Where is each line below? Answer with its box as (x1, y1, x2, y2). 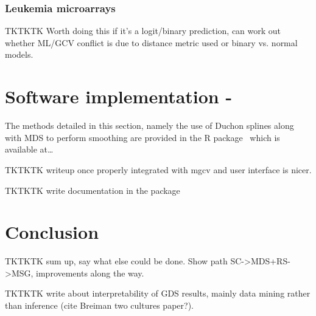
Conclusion (5, 219, 99, 244)
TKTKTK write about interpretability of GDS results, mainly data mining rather (5, 287, 311, 300)
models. (5, 48, 33, 61)
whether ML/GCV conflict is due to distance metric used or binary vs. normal (5, 36, 298, 49)
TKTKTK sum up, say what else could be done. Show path (5, 255, 228, 267)
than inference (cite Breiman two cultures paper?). (5, 299, 194, 311)
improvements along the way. (36, 266, 144, 279)
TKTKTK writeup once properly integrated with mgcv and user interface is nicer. (5, 163, 312, 176)
